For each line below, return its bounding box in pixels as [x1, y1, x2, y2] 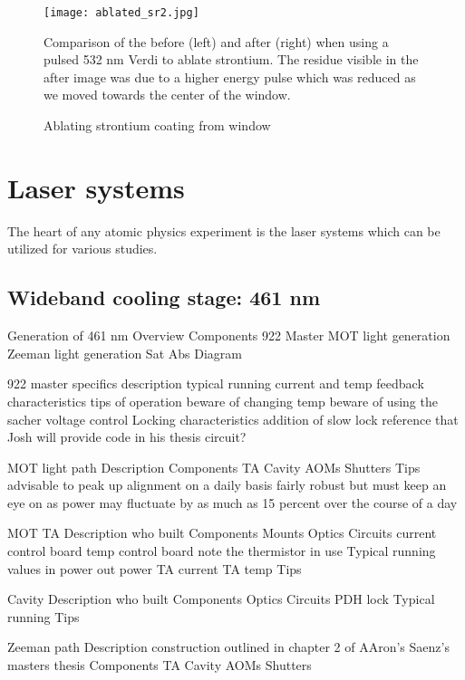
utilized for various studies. [7, 239, 158, 258]
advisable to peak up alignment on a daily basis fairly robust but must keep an [7, 475, 447, 494]
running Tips [7, 607, 80, 626]
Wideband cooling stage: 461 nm [7, 283, 321, 311]
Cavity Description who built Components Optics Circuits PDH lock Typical [7, 589, 435, 608]
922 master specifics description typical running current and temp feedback [7, 374, 424, 393]
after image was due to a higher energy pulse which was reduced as [44, 67, 416, 86]
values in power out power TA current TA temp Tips [7, 559, 302, 578]
